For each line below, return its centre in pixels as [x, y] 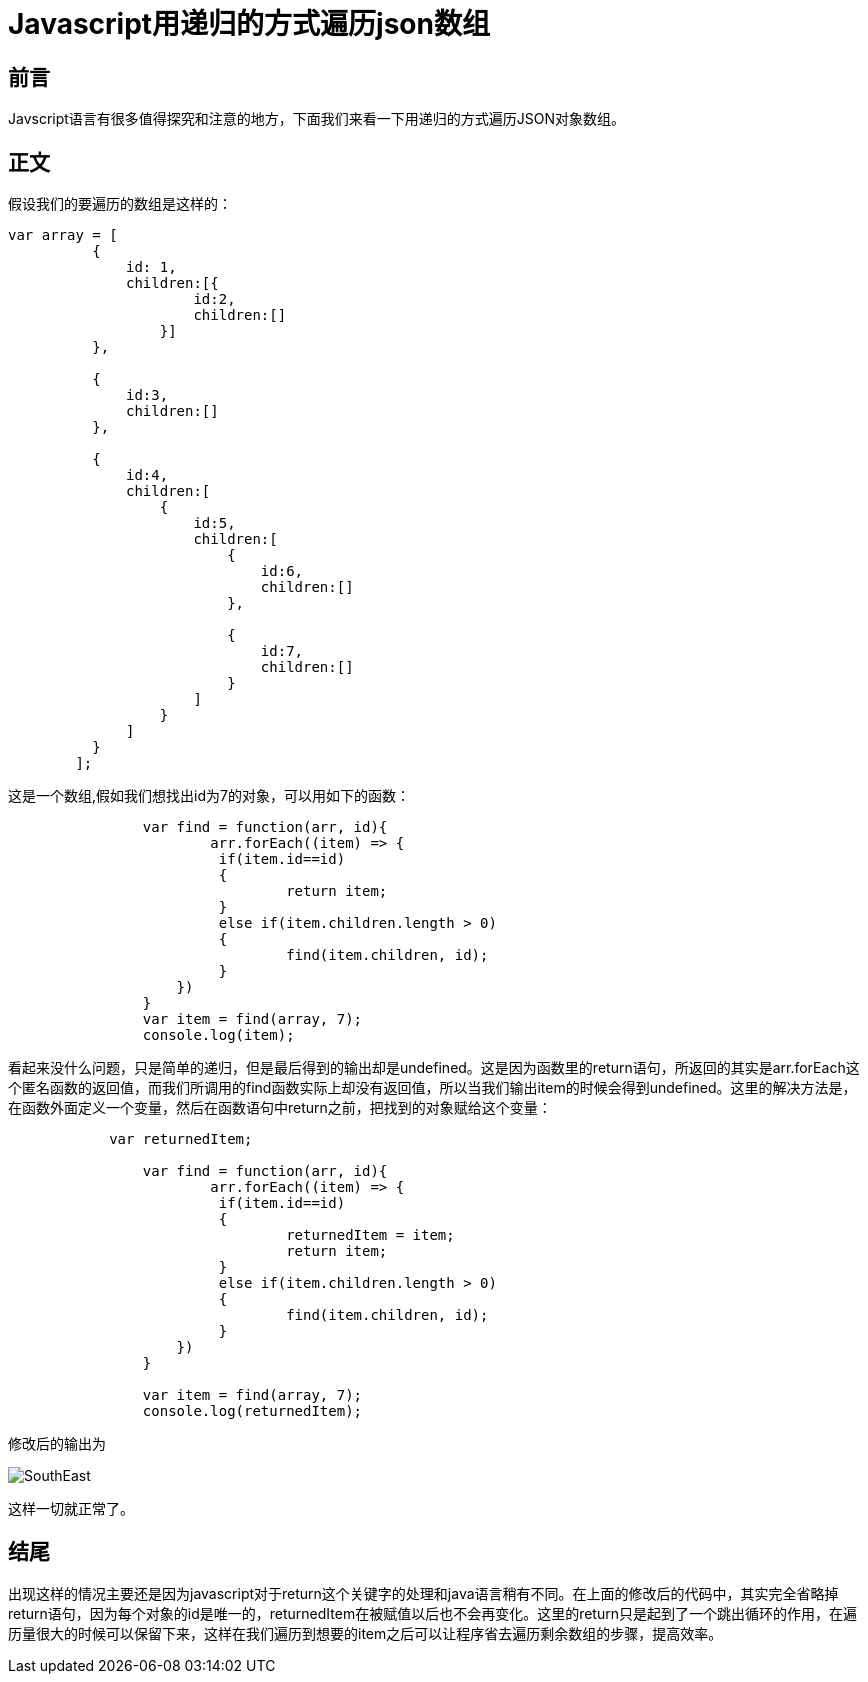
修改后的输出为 [57, 1444]
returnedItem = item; [370, 1235]
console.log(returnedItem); [252, 1411]
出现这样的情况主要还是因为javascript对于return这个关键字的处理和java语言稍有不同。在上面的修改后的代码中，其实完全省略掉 [423, 1593]
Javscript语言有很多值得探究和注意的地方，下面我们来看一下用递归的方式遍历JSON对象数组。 [317, 119]
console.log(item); [218, 1035]
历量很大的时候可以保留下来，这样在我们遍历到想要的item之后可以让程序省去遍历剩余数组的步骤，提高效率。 [365, 1633]
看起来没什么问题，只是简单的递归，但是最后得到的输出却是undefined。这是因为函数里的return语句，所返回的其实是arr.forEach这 [434, 1068]
